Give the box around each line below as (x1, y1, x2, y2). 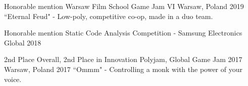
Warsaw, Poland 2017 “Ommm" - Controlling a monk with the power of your (4, 63, 242, 74)
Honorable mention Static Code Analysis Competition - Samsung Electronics (4, 27, 242, 38)
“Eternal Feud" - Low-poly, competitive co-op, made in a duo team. (4, 10, 213, 21)
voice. (4, 73, 22, 84)
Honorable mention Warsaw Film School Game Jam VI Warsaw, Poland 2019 (4, 1, 244, 11)
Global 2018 (4, 37, 41, 47)
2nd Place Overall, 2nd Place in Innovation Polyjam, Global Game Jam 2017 (4, 54, 242, 64)
